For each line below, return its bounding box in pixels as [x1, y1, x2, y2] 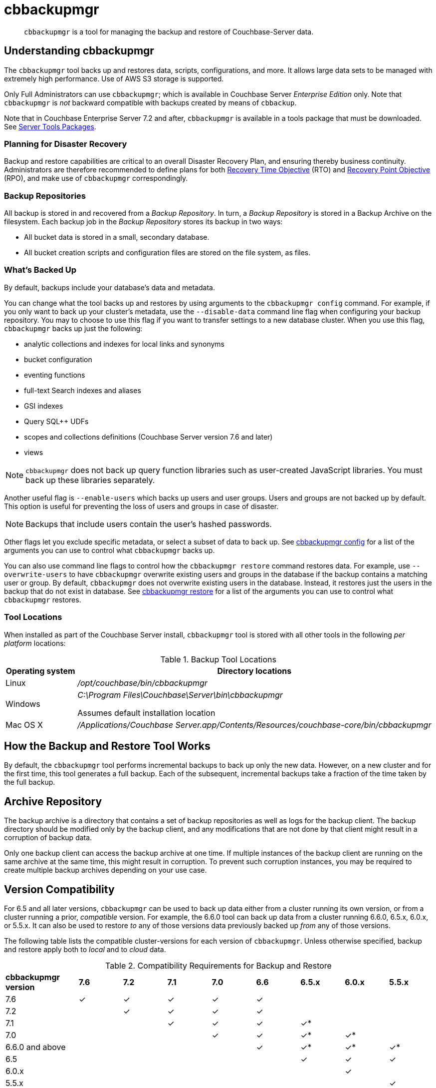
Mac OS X [5, 719, 43, 730]
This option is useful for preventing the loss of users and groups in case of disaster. [4, 502, 279, 511]
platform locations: [4, 638, 66, 647]
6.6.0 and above [5, 1042, 66, 1053]
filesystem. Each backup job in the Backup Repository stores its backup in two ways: [4, 217, 283, 226]
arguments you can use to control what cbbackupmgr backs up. [4, 545, 215, 554]
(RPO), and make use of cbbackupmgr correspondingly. [4, 174, 188, 183]
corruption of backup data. [4, 833, 92, 842]
